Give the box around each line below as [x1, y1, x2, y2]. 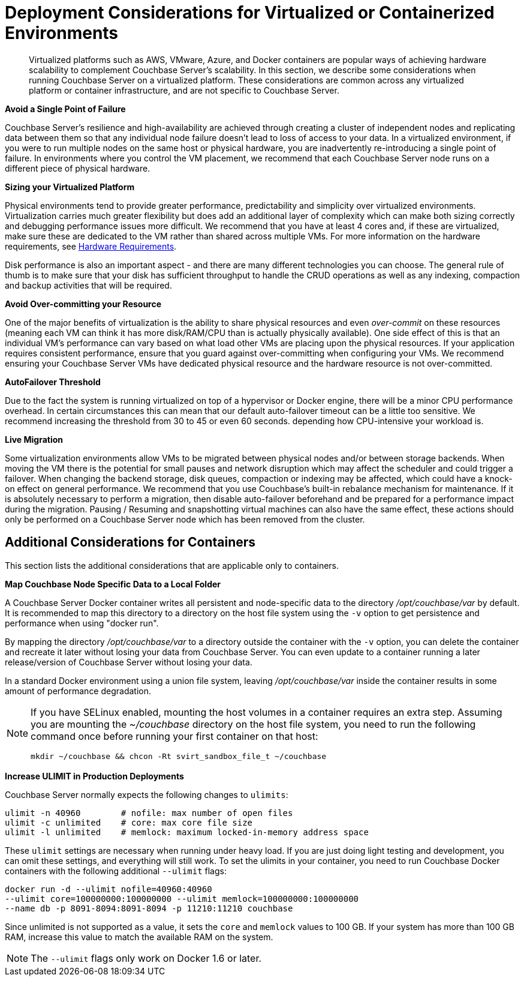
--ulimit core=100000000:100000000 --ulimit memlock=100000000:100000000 [5, 893, 359, 904]
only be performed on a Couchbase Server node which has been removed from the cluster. [5, 514, 365, 524]
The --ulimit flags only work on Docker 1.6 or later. [31, 952, 262, 964]
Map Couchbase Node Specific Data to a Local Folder [5, 578, 221, 589]
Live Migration [5, 434, 64, 445]
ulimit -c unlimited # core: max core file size [5, 817, 253, 827]
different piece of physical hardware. [5, 163, 150, 173]
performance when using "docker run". [5, 617, 159, 628]
